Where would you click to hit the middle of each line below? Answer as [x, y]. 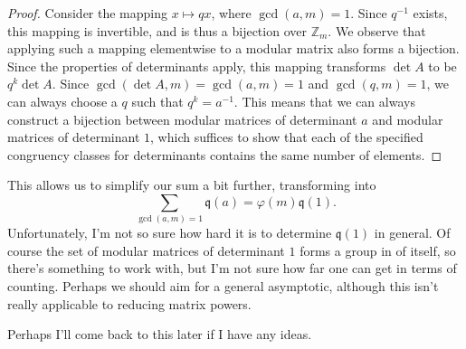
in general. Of [412, 233]
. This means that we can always [324, 101]
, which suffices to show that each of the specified [287, 137]
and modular [408, 119]
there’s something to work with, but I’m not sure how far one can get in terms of [232, 268]
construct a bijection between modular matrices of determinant [182, 119]
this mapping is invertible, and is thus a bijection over [157, 30]
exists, [430, 13]
